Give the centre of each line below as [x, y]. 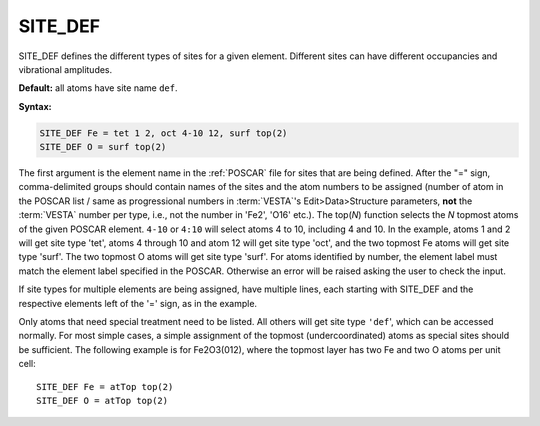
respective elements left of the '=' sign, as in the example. [138, 303]
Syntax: [35, 106]
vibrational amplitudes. [65, 69]
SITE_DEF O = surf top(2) [103, 147]
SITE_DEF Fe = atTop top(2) [105, 386]
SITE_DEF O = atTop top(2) [102, 400]
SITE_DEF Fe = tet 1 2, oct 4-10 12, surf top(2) [163, 133]
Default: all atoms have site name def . [98, 88]
